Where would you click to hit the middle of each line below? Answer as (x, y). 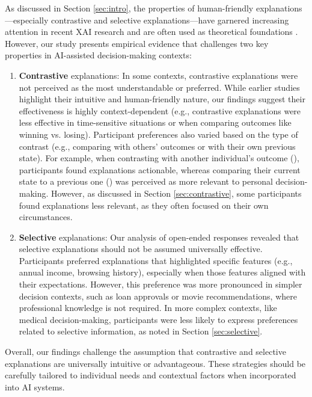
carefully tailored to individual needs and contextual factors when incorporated (151, 375)
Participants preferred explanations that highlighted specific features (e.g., (156, 260)
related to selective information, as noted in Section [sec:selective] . (141, 331)
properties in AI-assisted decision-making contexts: (98, 55)
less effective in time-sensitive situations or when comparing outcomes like (155, 122)
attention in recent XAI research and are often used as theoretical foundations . (151, 32)
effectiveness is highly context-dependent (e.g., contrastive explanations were (160, 110)
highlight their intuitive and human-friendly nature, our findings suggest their (162, 99)
